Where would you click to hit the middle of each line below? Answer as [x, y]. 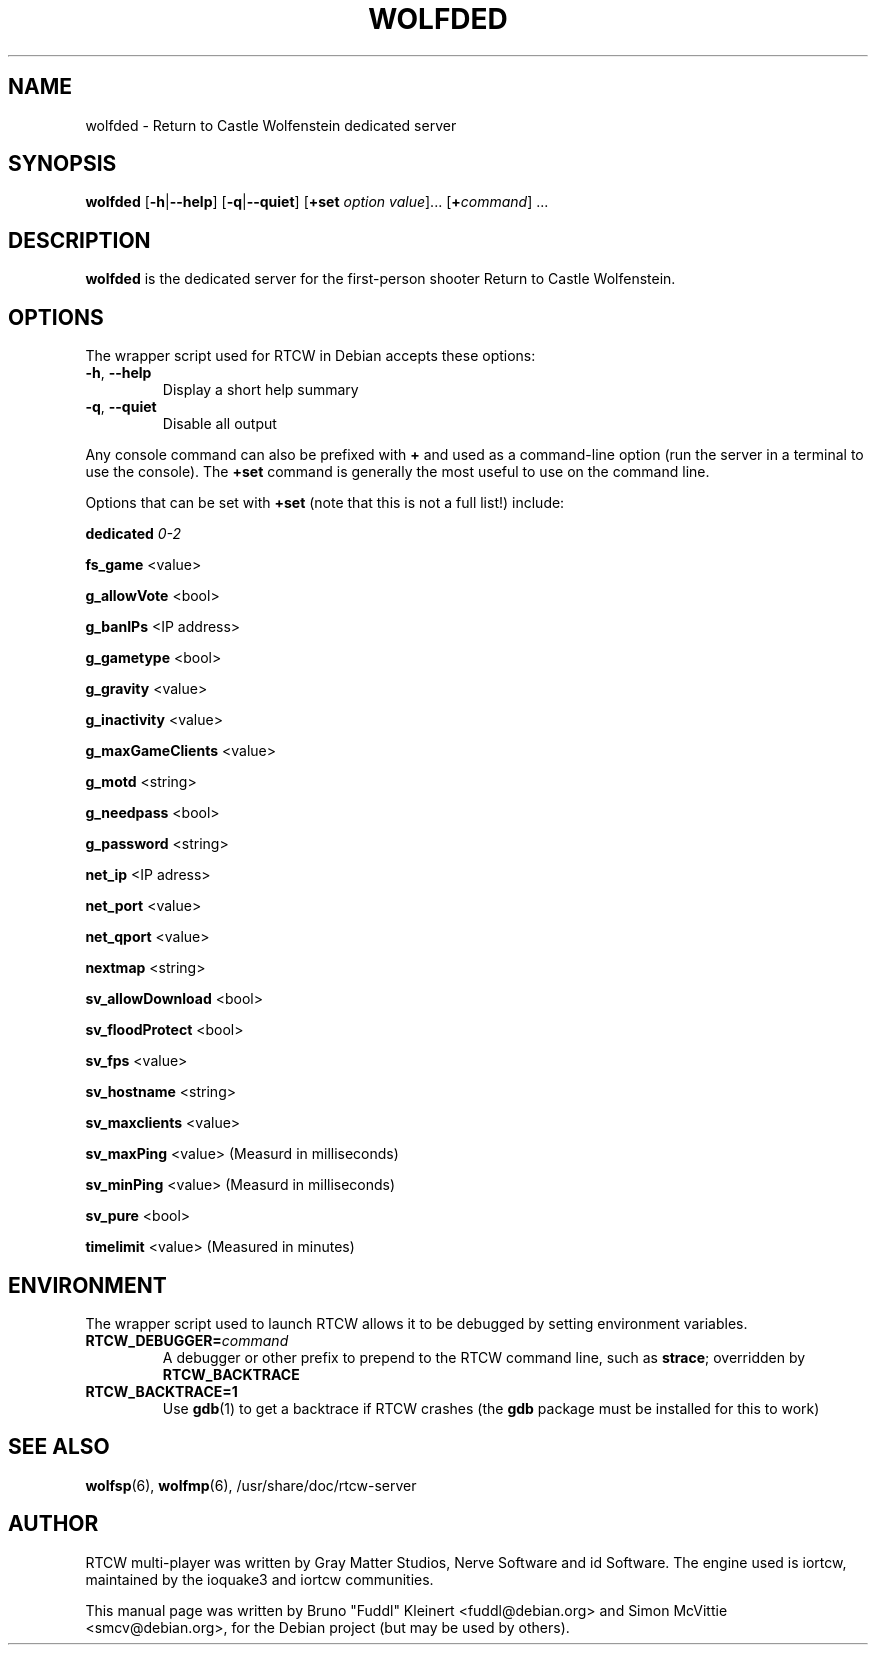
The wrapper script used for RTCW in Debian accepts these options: [310, 356]
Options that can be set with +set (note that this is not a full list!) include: [325, 503]
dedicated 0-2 [133, 534]
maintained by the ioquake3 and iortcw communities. [259, 1579]
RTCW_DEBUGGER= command [187, 1340]
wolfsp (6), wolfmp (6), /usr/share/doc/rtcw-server [251, 1485]
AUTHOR [53, 1524]
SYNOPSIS [62, 164]
